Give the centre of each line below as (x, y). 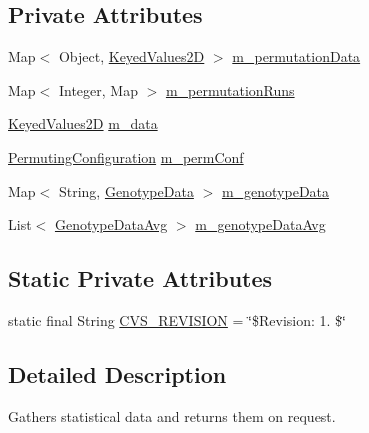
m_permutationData (296, 56)
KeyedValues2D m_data (83, 123)
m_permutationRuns (230, 89)
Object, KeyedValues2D (131, 56)
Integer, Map (98, 89)
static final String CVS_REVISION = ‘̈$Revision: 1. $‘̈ (177, 319)
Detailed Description (117, 373)
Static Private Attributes (140, 278)
